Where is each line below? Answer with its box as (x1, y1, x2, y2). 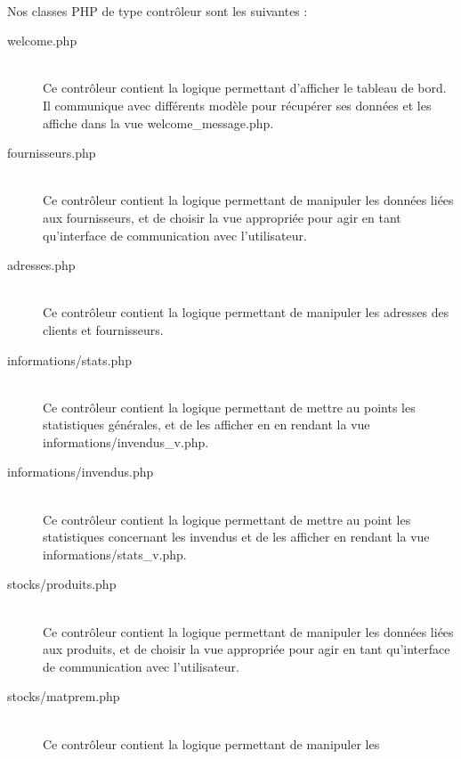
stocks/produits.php (7, 575, 117, 593)
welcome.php (7, 31, 77, 50)
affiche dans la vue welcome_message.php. (43, 113, 274, 132)
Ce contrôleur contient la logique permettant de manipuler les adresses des (43, 303, 449, 322)
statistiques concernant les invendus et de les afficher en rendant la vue (43, 527, 430, 546)
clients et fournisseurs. (43, 320, 164, 339)
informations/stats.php (7, 350, 132, 369)
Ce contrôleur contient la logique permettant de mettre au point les (43, 510, 411, 528)
